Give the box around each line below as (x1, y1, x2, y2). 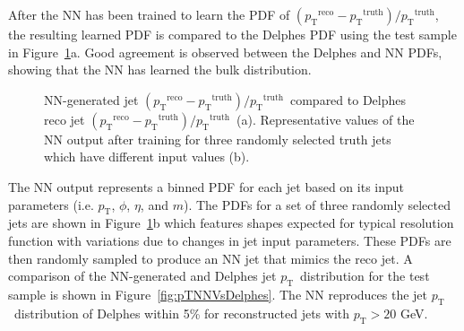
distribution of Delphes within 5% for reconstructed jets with (13, 303, 350, 322)
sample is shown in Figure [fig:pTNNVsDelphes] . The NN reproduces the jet (8, 284, 428, 303)
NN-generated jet (44, 90, 139, 109)
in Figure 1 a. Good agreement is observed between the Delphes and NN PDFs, (8, 42, 443, 61)
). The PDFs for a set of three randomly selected (183, 195, 451, 213)
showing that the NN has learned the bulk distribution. (8, 60, 312, 79)
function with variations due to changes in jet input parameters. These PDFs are (8, 231, 451, 249)
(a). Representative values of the (236, 109, 415, 128)
